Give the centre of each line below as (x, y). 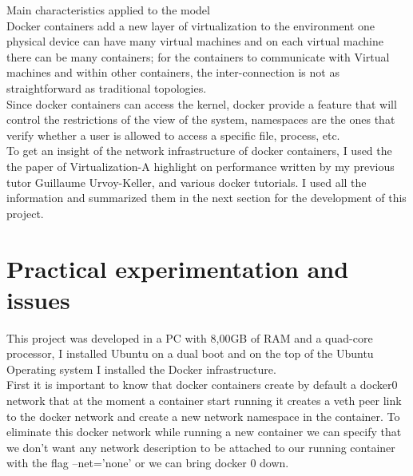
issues (38, 299)
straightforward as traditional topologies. (107, 87)
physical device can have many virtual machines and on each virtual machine (195, 41)
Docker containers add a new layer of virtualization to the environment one (191, 25)
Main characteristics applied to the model (108, 10)
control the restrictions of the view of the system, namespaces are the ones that (201, 119)
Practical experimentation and (178, 268)
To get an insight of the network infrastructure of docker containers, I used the (199, 151)
